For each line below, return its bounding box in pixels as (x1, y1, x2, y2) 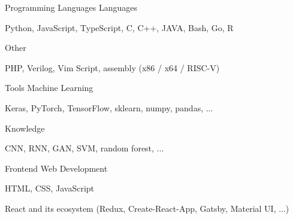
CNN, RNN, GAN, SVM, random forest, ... (5, 142, 164, 154)
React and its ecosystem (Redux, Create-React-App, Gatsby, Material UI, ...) (5, 202, 289, 214)
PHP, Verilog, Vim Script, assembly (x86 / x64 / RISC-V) (5, 61, 220, 74)
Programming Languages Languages (5, 1, 137, 13)
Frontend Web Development (5, 162, 108, 174)
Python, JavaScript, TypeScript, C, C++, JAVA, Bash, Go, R (5, 21, 234, 34)
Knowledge (5, 121, 45, 134)
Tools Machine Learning (5, 81, 93, 94)
